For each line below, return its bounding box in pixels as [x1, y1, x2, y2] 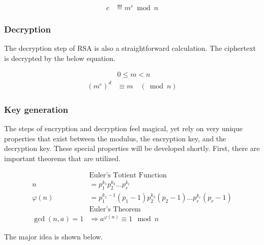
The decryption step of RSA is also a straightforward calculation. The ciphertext [4, 43, 256, 53]
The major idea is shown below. [4, 231, 103, 242]
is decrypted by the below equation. [4, 52, 115, 63]
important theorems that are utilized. [4, 153, 121, 163]
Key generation [4, 103, 68, 115]
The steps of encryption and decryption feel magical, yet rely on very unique [4, 123, 243, 134]
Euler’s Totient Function [89, 171, 167, 179]
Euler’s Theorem [89, 206, 141, 213]
